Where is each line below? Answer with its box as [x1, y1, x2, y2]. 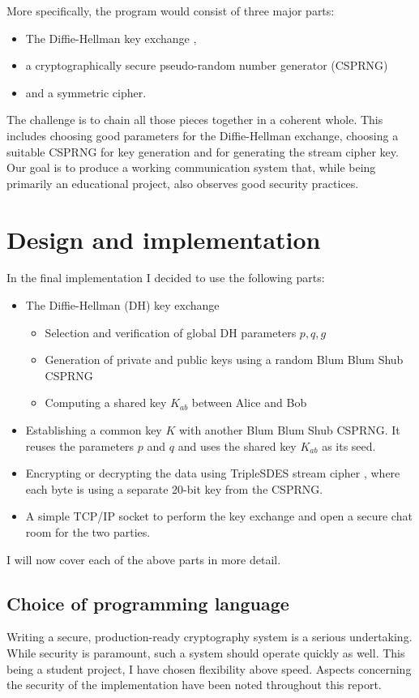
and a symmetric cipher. [25, 84, 147, 101]
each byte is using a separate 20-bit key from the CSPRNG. [25, 480, 323, 497]
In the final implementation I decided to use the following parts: [6, 269, 325, 286]
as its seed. [322, 437, 376, 454]
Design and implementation [6, 222, 321, 255]
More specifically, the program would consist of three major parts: [6, 2, 335, 19]
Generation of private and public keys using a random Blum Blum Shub [45, 351, 404, 368]
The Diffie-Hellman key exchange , [25, 29, 197, 46]
